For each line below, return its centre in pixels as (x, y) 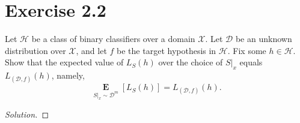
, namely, (68, 75)
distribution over (35, 50)
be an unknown (264, 39)
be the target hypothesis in (167, 50)
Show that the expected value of (64, 62)
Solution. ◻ (27, 114)
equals (251, 62)
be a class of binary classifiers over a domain (113, 39)
